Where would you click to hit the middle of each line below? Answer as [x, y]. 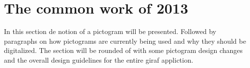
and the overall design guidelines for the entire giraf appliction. [99, 59]
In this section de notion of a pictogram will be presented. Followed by [110, 31]
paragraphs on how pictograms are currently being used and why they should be [125, 41]
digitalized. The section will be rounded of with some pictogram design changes [124, 50]
